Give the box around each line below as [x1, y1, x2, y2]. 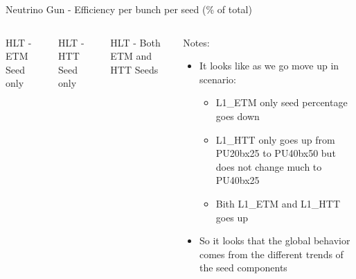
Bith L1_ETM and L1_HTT [215, 196, 341, 210]
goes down [215, 108, 260, 123]
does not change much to [215, 159, 322, 174]
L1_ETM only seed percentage [215, 95, 348, 110]
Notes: [183, 35, 210, 49]
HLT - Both [110, 35, 161, 49]
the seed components [199, 260, 287, 275]
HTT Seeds [110, 62, 159, 76]
